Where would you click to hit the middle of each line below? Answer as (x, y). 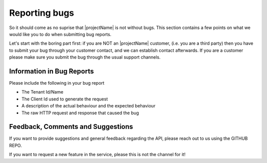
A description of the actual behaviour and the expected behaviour (89, 106)
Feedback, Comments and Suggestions (71, 127)
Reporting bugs (42, 13)
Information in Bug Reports (51, 71)
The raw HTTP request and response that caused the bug (80, 113)
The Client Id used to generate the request (65, 99)
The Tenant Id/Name (43, 92)
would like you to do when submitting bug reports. (60, 34)
